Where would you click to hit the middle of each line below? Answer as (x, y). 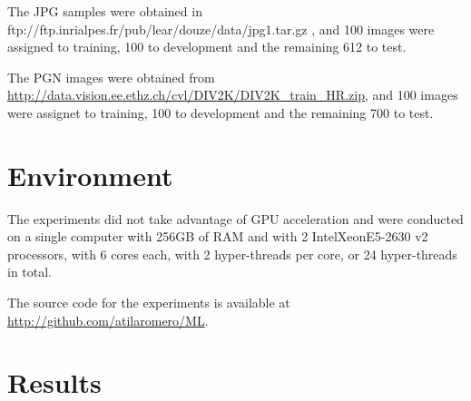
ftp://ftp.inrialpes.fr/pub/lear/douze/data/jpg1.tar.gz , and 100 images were (221, 29)
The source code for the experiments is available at (149, 303)
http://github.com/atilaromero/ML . (108, 320)
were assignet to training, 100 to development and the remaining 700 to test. (221, 112)
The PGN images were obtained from (111, 77)
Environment (90, 175)
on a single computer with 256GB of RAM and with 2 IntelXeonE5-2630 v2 (218, 236)
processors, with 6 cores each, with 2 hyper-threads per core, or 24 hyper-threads (232, 254)
